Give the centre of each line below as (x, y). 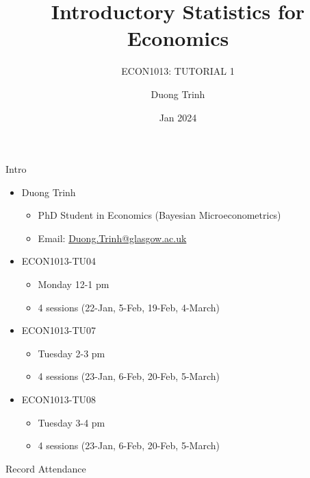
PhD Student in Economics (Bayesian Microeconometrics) (159, 215)
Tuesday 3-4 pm (72, 422)
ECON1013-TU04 (59, 261)
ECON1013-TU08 (59, 399)
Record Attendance (46, 468)
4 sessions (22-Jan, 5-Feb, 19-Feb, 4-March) (129, 307)
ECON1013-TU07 (59, 330)
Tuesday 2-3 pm (72, 353)
